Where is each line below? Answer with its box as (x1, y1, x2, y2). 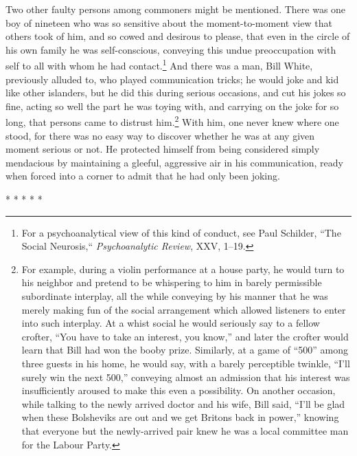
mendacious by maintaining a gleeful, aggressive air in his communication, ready (5, 155, 343, 169)
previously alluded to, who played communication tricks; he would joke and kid (5, 72, 339, 86)
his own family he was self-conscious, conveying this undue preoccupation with (5, 42, 336, 56)
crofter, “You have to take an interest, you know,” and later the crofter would (21, 329, 349, 343)
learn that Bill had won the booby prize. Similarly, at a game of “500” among (21, 343, 348, 357)
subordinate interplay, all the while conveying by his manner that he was (21, 289, 328, 303)
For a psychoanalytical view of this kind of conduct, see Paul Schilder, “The (21, 225, 341, 239)
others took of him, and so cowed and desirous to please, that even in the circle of (5, 29, 350, 43)
